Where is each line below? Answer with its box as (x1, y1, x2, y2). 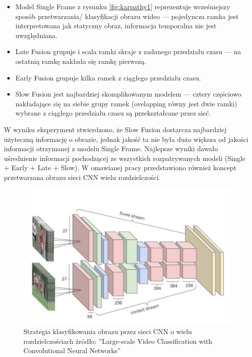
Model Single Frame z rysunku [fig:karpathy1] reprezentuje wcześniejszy (15, 1, 231, 11)
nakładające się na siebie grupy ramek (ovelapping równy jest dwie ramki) (15, 98, 237, 108)
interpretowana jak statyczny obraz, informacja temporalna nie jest (15, 20, 217, 31)
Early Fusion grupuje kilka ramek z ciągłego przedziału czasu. (15, 72, 201, 82)
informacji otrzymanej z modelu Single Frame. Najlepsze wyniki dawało (4, 143, 218, 154)
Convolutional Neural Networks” (23, 345, 121, 356)
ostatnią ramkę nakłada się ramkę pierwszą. (15, 56, 147, 66)
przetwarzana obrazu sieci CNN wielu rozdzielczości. (4, 172, 160, 182)
